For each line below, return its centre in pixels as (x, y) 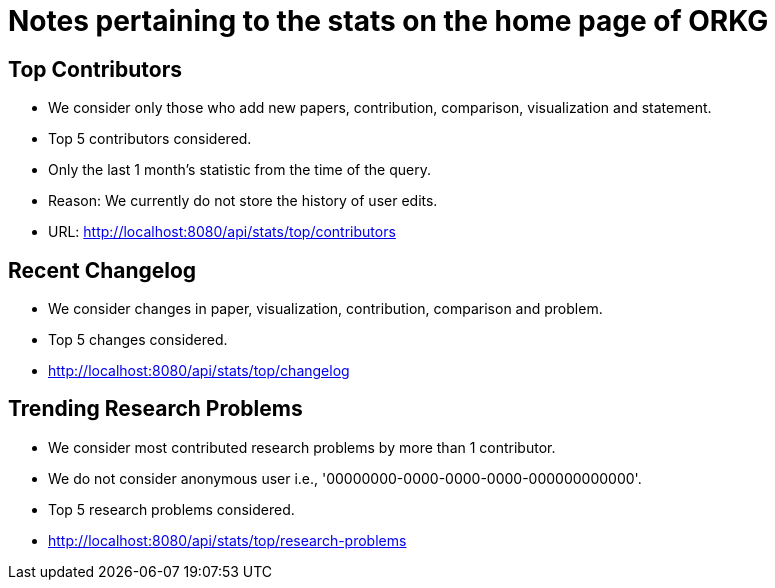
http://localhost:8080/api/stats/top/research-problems (227, 540)
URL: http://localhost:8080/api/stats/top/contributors (222, 232)
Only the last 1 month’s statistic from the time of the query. (239, 170)
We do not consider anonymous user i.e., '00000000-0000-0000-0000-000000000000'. (345, 478)
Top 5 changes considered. (138, 340)
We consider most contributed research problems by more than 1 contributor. (302, 447)
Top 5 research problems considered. (171, 509)
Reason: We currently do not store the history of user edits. (243, 201)
